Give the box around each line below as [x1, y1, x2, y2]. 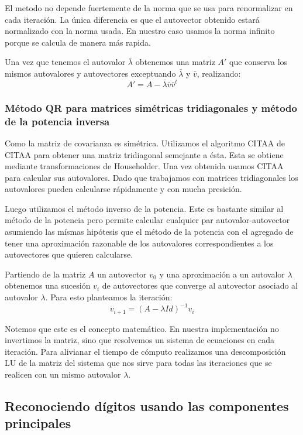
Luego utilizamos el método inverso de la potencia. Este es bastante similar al [5, 202, 284, 214]
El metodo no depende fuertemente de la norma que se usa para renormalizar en [5, 2, 293, 13]
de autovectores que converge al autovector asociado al [102, 279, 298, 292]
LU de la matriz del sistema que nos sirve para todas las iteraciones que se [5, 357, 272, 369]
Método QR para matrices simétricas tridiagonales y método [5, 100, 297, 115]
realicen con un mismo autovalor [5, 368, 121, 380]
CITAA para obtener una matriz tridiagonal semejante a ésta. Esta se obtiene [5, 148, 284, 160]
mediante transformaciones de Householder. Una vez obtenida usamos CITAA [5, 160, 284, 172]
